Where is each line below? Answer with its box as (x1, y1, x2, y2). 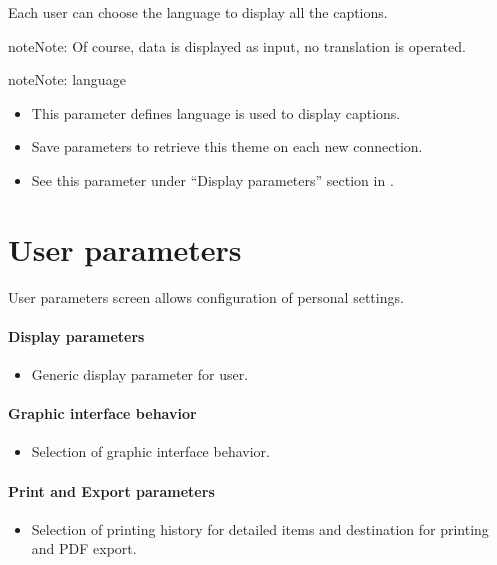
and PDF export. (31, 538, 137, 559)
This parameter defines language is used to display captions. (31, 102, 401, 123)
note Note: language (8, 69, 126, 90)
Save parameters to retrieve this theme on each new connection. (31, 136, 423, 157)
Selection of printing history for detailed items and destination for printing (31, 518, 489, 539)
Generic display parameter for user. (31, 364, 249, 385)
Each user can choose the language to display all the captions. (8, 2, 388, 22)
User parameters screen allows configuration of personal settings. (8, 286, 404, 307)
